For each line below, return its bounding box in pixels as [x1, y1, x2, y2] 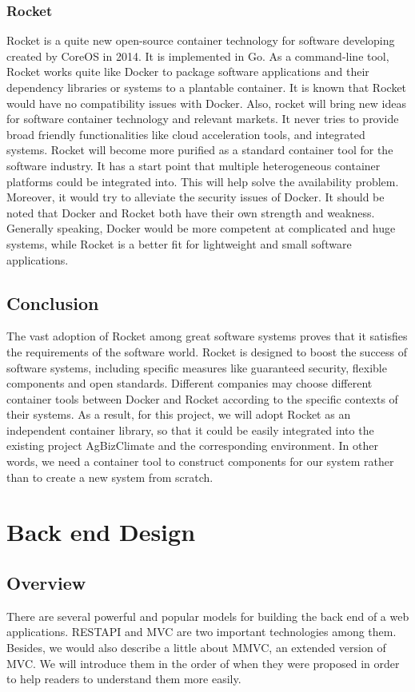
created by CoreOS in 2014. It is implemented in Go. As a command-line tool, [6, 47, 389, 64]
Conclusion [6, 290, 99, 315]
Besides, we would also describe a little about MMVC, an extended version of [6, 639, 386, 656]
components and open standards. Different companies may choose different [6, 375, 373, 392]
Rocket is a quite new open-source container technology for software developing [6, 32, 395, 49]
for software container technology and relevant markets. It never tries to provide [6, 110, 399, 127]
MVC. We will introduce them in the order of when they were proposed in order [6, 654, 400, 671]
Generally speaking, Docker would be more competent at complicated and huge [6, 220, 396, 237]
